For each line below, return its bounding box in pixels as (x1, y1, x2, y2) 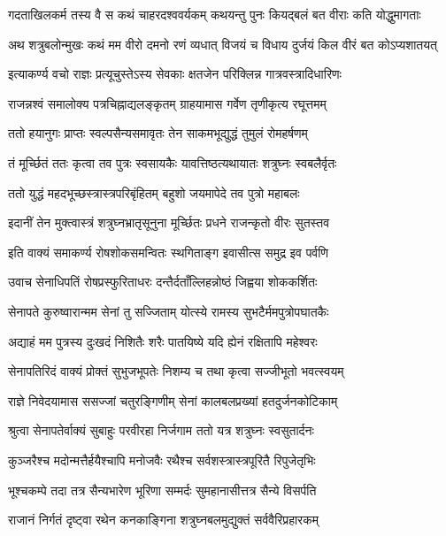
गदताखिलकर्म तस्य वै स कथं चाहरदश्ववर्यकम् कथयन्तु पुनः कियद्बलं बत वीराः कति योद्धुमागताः (8, 5, 421, 23)
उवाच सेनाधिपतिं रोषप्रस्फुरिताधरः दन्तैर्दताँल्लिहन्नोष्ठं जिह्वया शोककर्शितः (8, 272, 318, 291)
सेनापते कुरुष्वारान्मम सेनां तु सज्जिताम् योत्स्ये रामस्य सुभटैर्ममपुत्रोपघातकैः (8, 302, 329, 320)
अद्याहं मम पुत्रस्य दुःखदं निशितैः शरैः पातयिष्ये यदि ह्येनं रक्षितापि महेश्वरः (8, 332, 318, 350)
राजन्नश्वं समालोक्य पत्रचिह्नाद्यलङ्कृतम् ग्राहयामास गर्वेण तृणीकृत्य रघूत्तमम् (8, 94, 327, 112)
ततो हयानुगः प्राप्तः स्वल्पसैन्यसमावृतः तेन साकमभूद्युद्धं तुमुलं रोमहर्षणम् (8, 124, 308, 142)
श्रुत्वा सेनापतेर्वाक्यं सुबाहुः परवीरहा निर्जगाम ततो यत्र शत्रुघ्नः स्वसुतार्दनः (8, 421, 314, 440)
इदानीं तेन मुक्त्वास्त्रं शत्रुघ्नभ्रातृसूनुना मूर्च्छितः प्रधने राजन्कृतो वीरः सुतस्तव (8, 213, 330, 232)
